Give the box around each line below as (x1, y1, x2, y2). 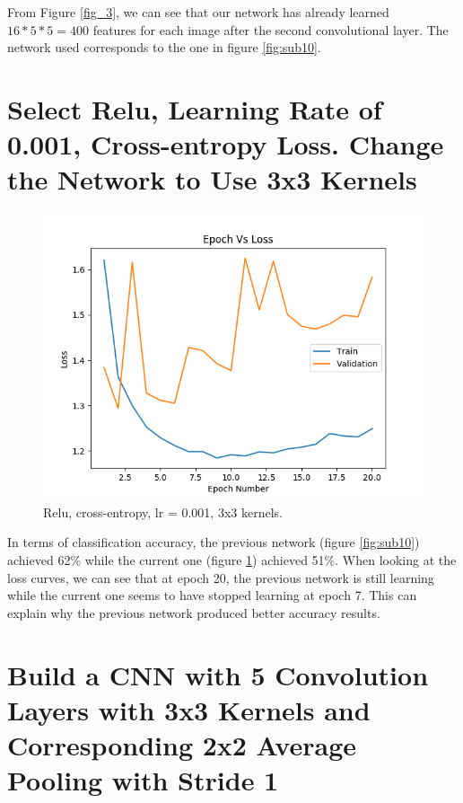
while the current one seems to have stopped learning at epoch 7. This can (7, 586, 417, 604)
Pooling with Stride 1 (7, 762, 279, 799)
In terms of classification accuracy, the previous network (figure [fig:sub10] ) (7, 533, 420, 552)
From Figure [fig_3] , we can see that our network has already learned (7, 3, 389, 21)
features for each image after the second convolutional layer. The (92, 20, 449, 39)
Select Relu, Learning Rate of (7, 90, 382, 127)
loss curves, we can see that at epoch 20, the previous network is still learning (7, 568, 434, 587)
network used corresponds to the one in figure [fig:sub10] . (7, 38, 321, 57)
